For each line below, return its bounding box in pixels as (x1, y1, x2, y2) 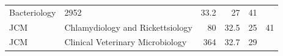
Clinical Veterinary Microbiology (64, 36, 187, 48)
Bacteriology (9, 5, 56, 18)
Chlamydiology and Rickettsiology (64, 20, 193, 33)
